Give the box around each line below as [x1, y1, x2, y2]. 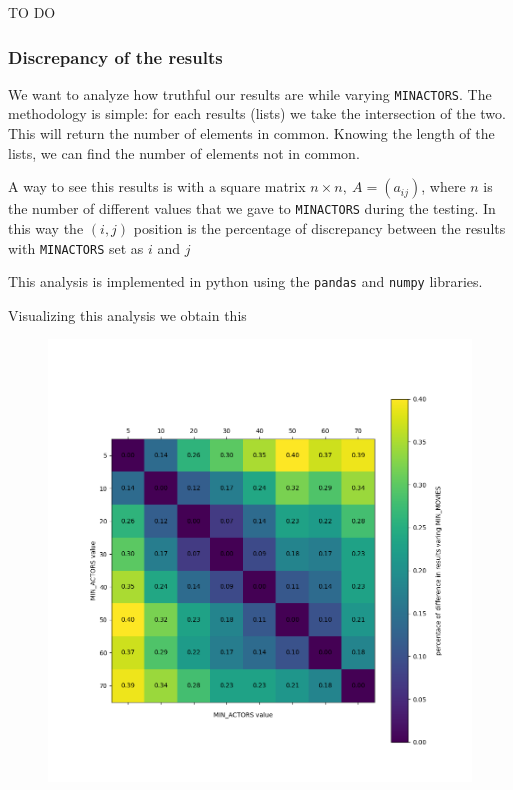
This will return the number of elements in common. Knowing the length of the [8, 123, 495, 144]
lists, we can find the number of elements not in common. [8, 142, 360, 163]
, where [421, 176, 466, 197]
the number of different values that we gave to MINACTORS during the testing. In [8, 198, 496, 219]
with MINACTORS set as [8, 237, 144, 258]
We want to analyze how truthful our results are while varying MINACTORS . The [8, 83, 492, 104]
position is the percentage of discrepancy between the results [133, 217, 506, 238]
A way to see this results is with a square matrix [8, 176, 306, 197]
